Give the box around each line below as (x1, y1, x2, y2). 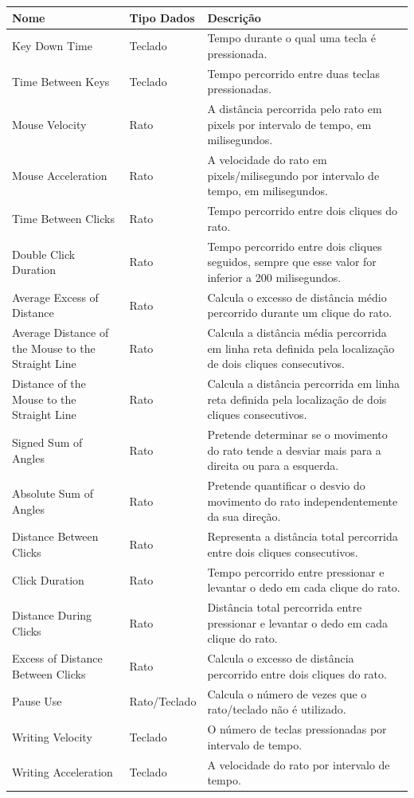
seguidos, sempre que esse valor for (207, 253, 377, 270)
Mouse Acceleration (12, 166, 107, 183)
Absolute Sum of (12, 485, 93, 502)
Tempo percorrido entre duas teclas (207, 65, 380, 81)
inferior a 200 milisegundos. (207, 268, 342, 285)
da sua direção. (207, 508, 281, 525)
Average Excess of (12, 288, 99, 305)
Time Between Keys (12, 72, 110, 89)
